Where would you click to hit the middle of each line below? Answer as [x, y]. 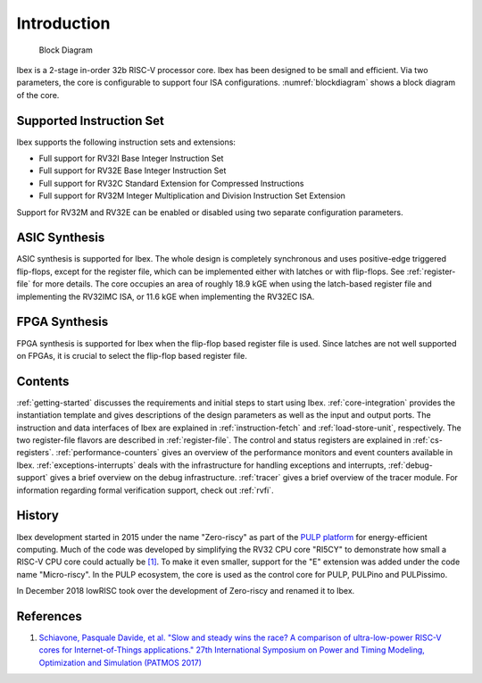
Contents [43, 381]
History [38, 516]
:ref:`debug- [410, 465]
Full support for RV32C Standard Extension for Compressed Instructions [171, 183]
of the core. [38, 95]
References [49, 616]
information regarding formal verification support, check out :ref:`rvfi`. [145, 490]
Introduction [63, 23]
